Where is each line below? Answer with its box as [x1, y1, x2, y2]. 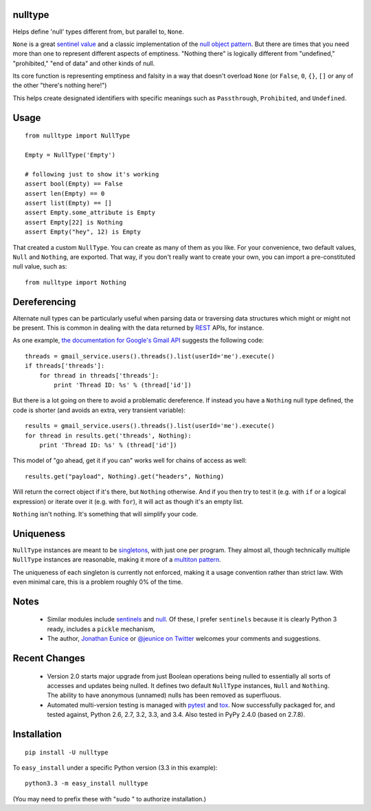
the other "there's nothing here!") [12, 81, 107, 89]
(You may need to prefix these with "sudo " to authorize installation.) [12, 795, 206, 803]
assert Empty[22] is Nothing [25, 218, 123, 226]
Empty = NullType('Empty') [25, 151, 116, 159]
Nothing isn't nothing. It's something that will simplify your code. [12, 510, 199, 518]
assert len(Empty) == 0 [25, 190, 105, 197]
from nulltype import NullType [25, 132, 131, 140]
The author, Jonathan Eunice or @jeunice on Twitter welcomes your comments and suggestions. [47, 635, 321, 643]
